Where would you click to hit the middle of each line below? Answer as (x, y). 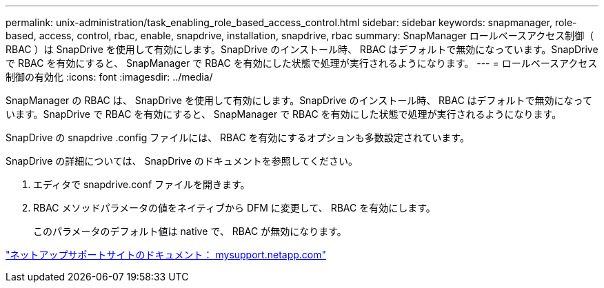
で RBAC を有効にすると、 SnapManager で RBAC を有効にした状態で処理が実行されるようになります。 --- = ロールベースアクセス (302, 63)
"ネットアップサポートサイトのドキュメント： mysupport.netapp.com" (166, 255)
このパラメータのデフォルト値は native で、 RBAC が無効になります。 (190, 231)
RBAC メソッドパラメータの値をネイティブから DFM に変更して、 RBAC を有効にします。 (234, 208)
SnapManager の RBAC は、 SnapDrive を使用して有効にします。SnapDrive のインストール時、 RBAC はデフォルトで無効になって (299, 100)
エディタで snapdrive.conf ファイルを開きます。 (142, 184)
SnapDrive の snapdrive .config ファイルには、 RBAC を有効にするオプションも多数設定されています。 (238, 137)
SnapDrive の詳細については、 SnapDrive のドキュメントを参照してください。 (182, 161)
